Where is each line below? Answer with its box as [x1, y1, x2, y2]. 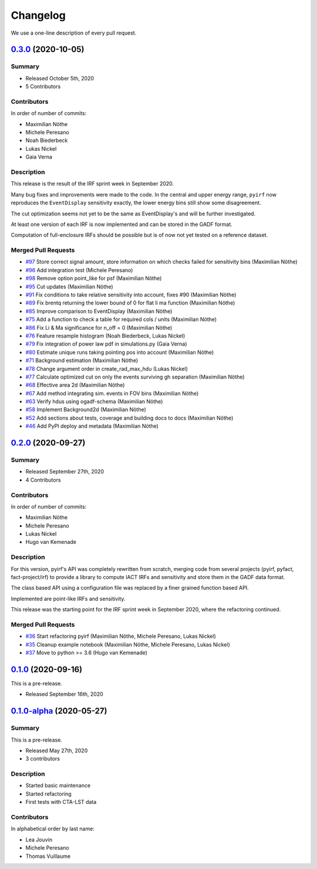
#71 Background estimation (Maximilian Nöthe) [25, 357, 139, 364]
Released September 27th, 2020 [25, 468, 104, 475]
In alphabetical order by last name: [11, 825, 95, 833]
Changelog [11, 9, 66, 22]
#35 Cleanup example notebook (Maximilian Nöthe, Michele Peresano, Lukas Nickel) [25, 641, 230, 648]
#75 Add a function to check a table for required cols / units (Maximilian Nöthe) [25, 316, 217, 323]
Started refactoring [25, 790, 72, 797]
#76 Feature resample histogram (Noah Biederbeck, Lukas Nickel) [25, 332, 186, 339]
